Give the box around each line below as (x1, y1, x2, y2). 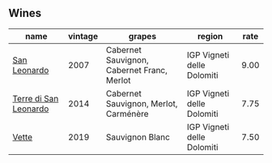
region (197, 30, 223, 41)
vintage (68, 30, 99, 41)
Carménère (105, 108, 149, 119)
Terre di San (12, 92, 59, 104)
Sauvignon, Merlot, (105, 97, 178, 109)
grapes (128, 30, 156, 41)
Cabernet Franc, (105, 64, 168, 75)
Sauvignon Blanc (105, 131, 170, 143)
